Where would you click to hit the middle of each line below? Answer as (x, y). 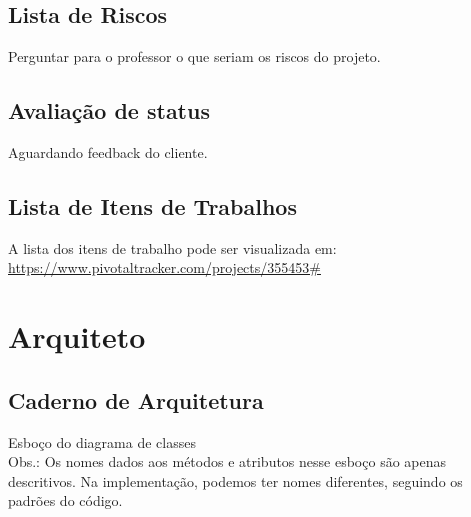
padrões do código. (65, 500)
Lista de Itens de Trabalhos (152, 205)
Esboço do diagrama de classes (102, 441)
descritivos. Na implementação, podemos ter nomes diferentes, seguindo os (235, 480)
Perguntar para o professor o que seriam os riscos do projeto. (194, 56)
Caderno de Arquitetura (136, 399)
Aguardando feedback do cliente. (108, 152)
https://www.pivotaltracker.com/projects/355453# (164, 267)
